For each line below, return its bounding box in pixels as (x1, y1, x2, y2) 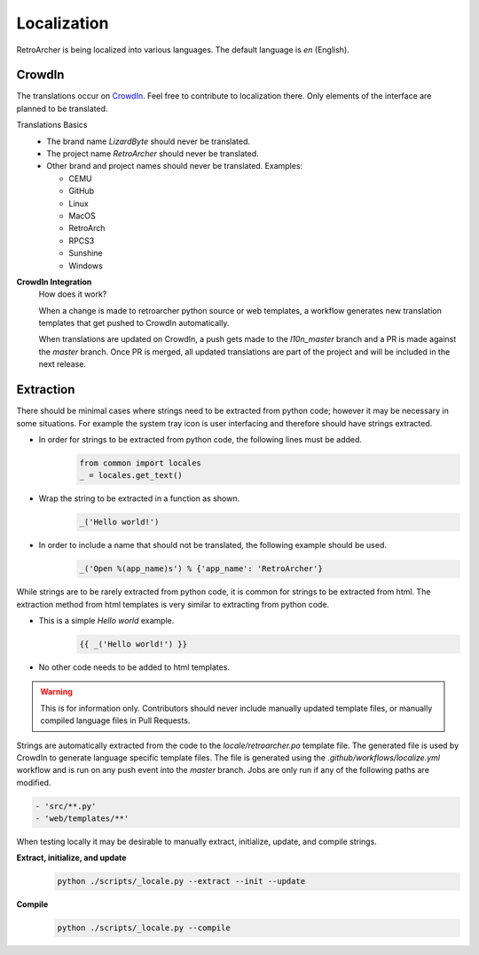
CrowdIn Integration (16, 276, 92, 287)
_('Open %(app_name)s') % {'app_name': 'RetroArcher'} (79, 564, 323, 574)
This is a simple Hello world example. (38, 616, 175, 626)
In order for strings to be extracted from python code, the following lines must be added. (38, 434, 363, 444)
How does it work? (38, 289, 107, 299)
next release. (38, 359, 86, 370)
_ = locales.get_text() (79, 471, 184, 481)
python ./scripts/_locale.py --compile (57, 923, 231, 933)
